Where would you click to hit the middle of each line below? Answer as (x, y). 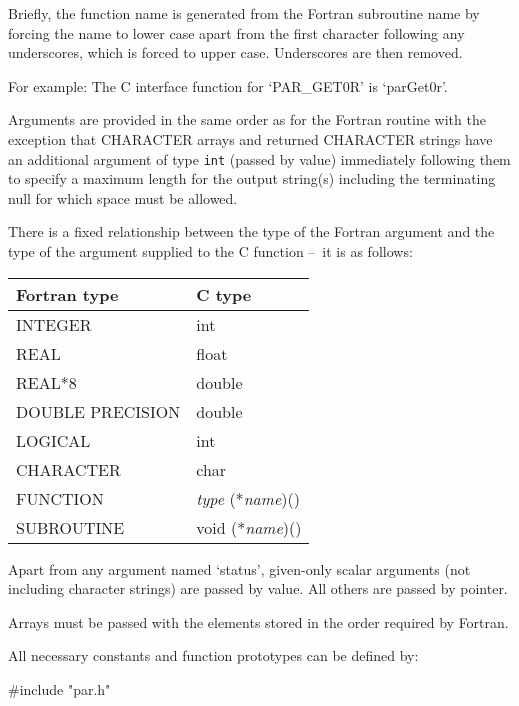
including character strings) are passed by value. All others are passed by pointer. (258, 588)
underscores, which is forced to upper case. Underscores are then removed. (235, 52)
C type (224, 294)
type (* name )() (248, 498)
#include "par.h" (59, 688)
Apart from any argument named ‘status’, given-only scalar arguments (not (239, 568)
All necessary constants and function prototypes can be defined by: (213, 655)
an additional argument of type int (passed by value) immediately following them (259, 158)
